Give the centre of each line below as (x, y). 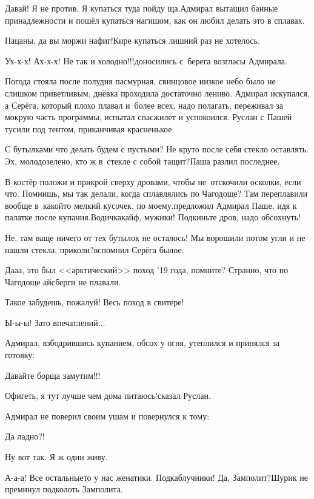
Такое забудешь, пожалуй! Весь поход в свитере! (95, 302)
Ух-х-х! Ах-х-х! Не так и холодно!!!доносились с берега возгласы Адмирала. (146, 60)
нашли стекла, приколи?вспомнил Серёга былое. (95, 249)
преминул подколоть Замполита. (64, 489)
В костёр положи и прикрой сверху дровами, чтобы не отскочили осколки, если (153, 181)
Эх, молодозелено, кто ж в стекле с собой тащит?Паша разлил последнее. (142, 161)
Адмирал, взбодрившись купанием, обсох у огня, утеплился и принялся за (142, 343)
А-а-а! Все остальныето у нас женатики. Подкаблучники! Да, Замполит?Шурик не (156, 477)
